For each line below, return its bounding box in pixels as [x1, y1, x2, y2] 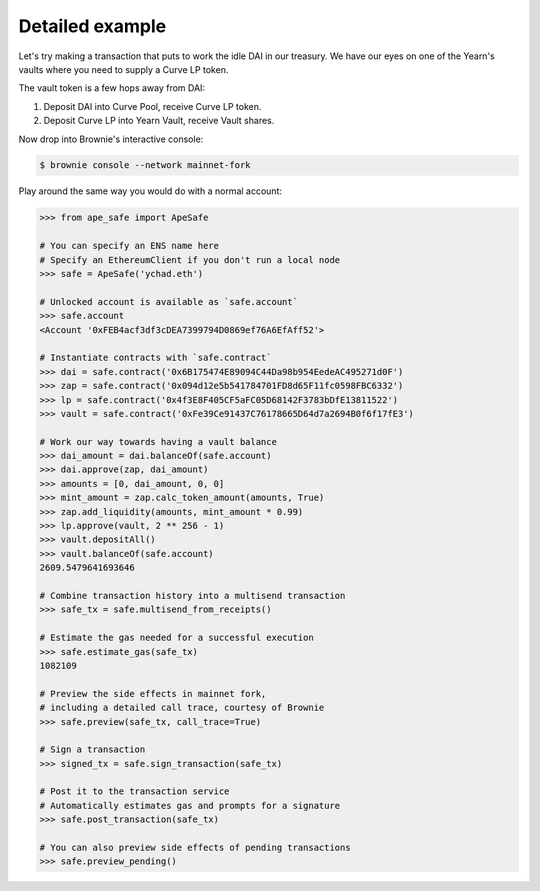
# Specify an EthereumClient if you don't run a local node [39, 254, 341, 265]
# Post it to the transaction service [39, 786, 230, 797]
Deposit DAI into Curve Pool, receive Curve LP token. [43, 100, 262, 112]
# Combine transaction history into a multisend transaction [39, 590, 346, 601]
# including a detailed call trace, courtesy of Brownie [39, 702, 325, 714]
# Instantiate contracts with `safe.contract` [39, 352, 272, 364]
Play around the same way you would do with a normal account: [18, 185, 282, 197]
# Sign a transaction [39, 744, 146, 755]
